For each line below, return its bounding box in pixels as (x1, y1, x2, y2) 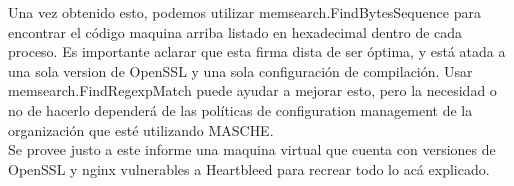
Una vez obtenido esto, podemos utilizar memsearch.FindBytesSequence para (8, 2, 481, 22)
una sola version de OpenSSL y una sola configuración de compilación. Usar (8, 60, 473, 81)
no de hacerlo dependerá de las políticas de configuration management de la (8, 99, 473, 120)
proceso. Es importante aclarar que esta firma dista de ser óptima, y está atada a (8, 41, 506, 62)
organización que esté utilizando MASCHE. (8, 119, 274, 140)
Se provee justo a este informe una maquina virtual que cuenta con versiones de (8, 139, 496, 160)
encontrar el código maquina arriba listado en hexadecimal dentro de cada (8, 21, 463, 42)
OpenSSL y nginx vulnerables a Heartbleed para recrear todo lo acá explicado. (8, 158, 490, 179)
